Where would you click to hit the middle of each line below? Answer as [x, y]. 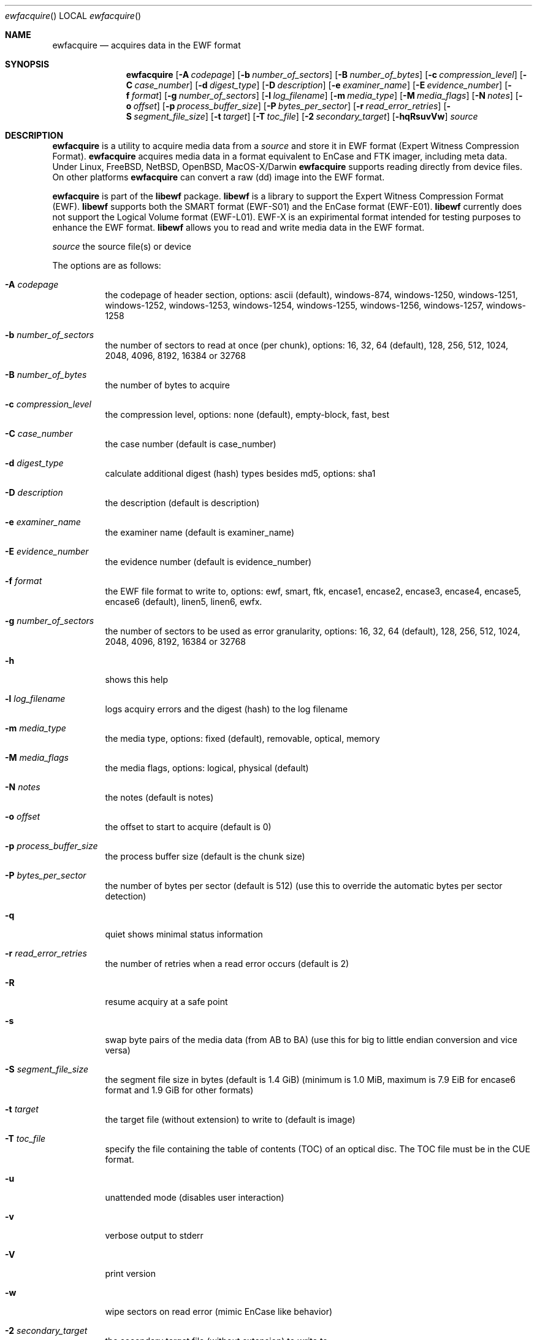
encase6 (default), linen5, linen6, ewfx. [184, 602]
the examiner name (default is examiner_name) [200, 532]
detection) [126, 896]
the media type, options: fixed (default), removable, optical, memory [242, 738]
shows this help [136, 680]
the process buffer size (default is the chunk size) [205, 856]
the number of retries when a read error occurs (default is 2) [227, 964]
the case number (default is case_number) [191, 444]
